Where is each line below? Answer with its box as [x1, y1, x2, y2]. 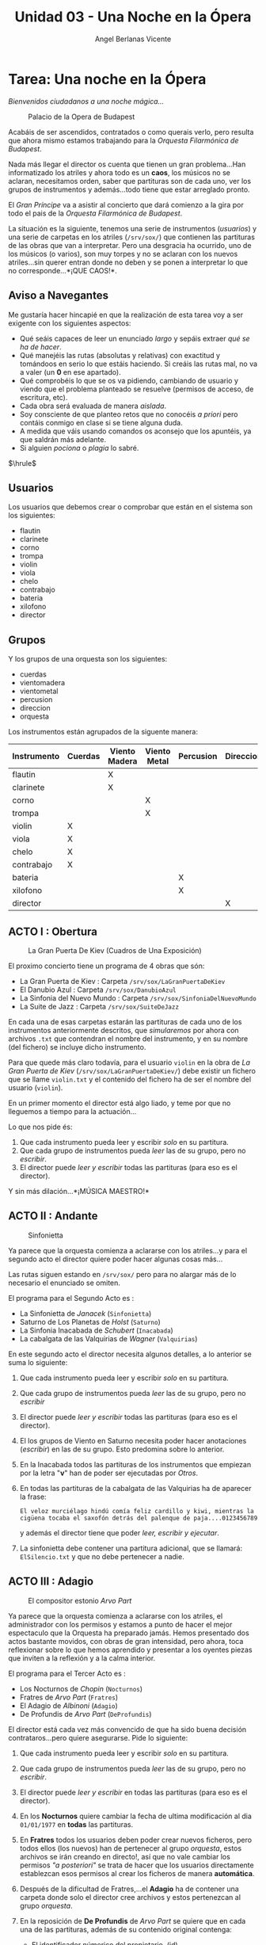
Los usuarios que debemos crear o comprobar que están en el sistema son [8, 502, 253, 512]
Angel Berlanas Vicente [94, 34, 172, 44]
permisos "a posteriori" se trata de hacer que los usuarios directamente [19, 1860, 255, 1870]
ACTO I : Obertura [8, 925, 97, 938]
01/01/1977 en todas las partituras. [19, 1819, 134, 1829]
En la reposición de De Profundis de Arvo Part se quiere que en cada [19, 1916, 246, 1925]
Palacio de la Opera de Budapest [28, 112, 135, 121]
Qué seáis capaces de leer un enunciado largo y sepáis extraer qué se [19, 334, 251, 343]
